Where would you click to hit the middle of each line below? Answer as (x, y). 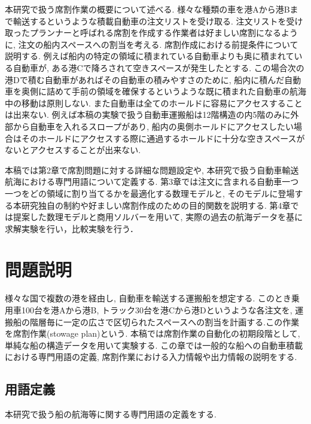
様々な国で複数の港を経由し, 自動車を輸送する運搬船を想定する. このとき (148, 298)
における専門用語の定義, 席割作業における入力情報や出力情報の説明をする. (151, 357)
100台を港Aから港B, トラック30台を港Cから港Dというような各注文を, (157, 310)
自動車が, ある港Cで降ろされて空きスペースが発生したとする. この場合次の (158, 67)
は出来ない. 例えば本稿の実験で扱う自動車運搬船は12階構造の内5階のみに (148, 115)
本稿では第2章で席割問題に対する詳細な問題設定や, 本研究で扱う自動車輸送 (152, 170)
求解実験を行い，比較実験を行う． (71, 228)
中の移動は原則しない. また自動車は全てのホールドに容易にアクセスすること (154, 103)
